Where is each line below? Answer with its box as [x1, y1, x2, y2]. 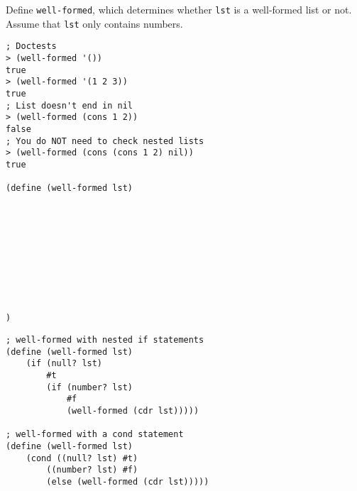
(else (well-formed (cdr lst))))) [46, 476, 209, 487]
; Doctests [6, 41, 57, 52]
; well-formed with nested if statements [6, 335, 204, 346]
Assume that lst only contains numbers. [6, 16, 183, 31]
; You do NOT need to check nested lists [6, 136, 204, 146]
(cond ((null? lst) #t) [26, 453, 138, 463]
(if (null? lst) [26, 358, 103, 369]
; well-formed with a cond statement [6, 429, 184, 440]
